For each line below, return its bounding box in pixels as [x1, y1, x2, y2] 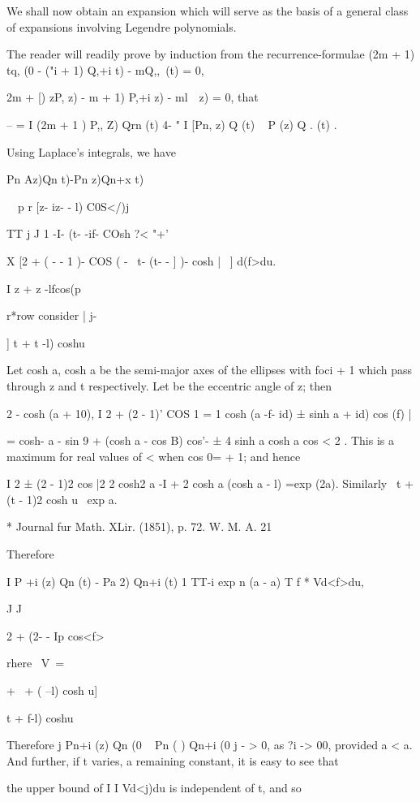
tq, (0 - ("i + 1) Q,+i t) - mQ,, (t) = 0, [6, 61, 204, 78]
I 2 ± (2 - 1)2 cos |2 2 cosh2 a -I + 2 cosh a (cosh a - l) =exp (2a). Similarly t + [6, 475, 414, 492]
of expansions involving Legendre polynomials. [6, 18, 237, 35]
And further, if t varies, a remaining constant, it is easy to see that [6, 752, 339, 769]
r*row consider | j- [6, 307, 97, 324]
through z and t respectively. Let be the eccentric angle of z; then [6, 377, 332, 394]
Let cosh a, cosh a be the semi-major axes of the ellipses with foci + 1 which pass [6, 361, 413, 378]
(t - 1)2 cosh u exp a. [6, 490, 118, 507]
